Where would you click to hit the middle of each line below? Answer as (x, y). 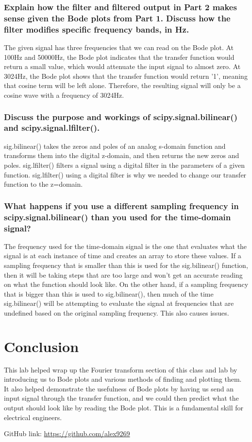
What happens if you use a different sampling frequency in (121, 205)
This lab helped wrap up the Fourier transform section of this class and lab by (121, 369)
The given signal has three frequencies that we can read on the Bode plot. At (119, 47)
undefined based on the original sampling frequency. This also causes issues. (117, 312)
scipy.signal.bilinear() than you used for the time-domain (118, 217)
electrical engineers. (33, 417)
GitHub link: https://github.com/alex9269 (67, 433)
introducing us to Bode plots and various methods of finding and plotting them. (123, 379)
